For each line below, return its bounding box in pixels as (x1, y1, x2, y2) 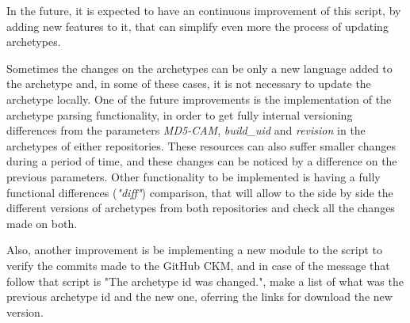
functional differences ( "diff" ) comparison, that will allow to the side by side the (6, 184, 393, 200)
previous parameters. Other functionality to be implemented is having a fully (6, 168, 381, 184)
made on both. (6, 215, 78, 231)
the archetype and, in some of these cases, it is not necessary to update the (6, 75, 371, 92)
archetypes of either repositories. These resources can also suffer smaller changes (6, 137, 396, 154)
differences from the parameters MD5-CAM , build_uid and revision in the (6, 122, 366, 139)
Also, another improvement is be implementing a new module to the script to (6, 241, 382, 258)
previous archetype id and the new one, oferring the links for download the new (6, 288, 393, 305)
